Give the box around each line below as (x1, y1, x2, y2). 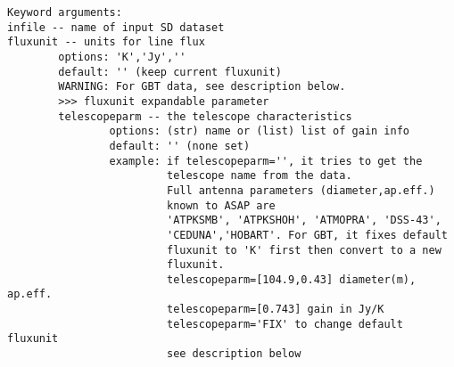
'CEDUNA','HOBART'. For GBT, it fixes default (166, 228, 448, 241)
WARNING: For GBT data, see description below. (58, 80, 346, 94)
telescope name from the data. (166, 169, 352, 183)
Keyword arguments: (7, 6, 122, 19)
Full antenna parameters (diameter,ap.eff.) (166, 183, 435, 197)
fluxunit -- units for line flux (7, 36, 205, 49)
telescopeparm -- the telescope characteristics (58, 110, 352, 123)
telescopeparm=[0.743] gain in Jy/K (166, 303, 384, 316)
